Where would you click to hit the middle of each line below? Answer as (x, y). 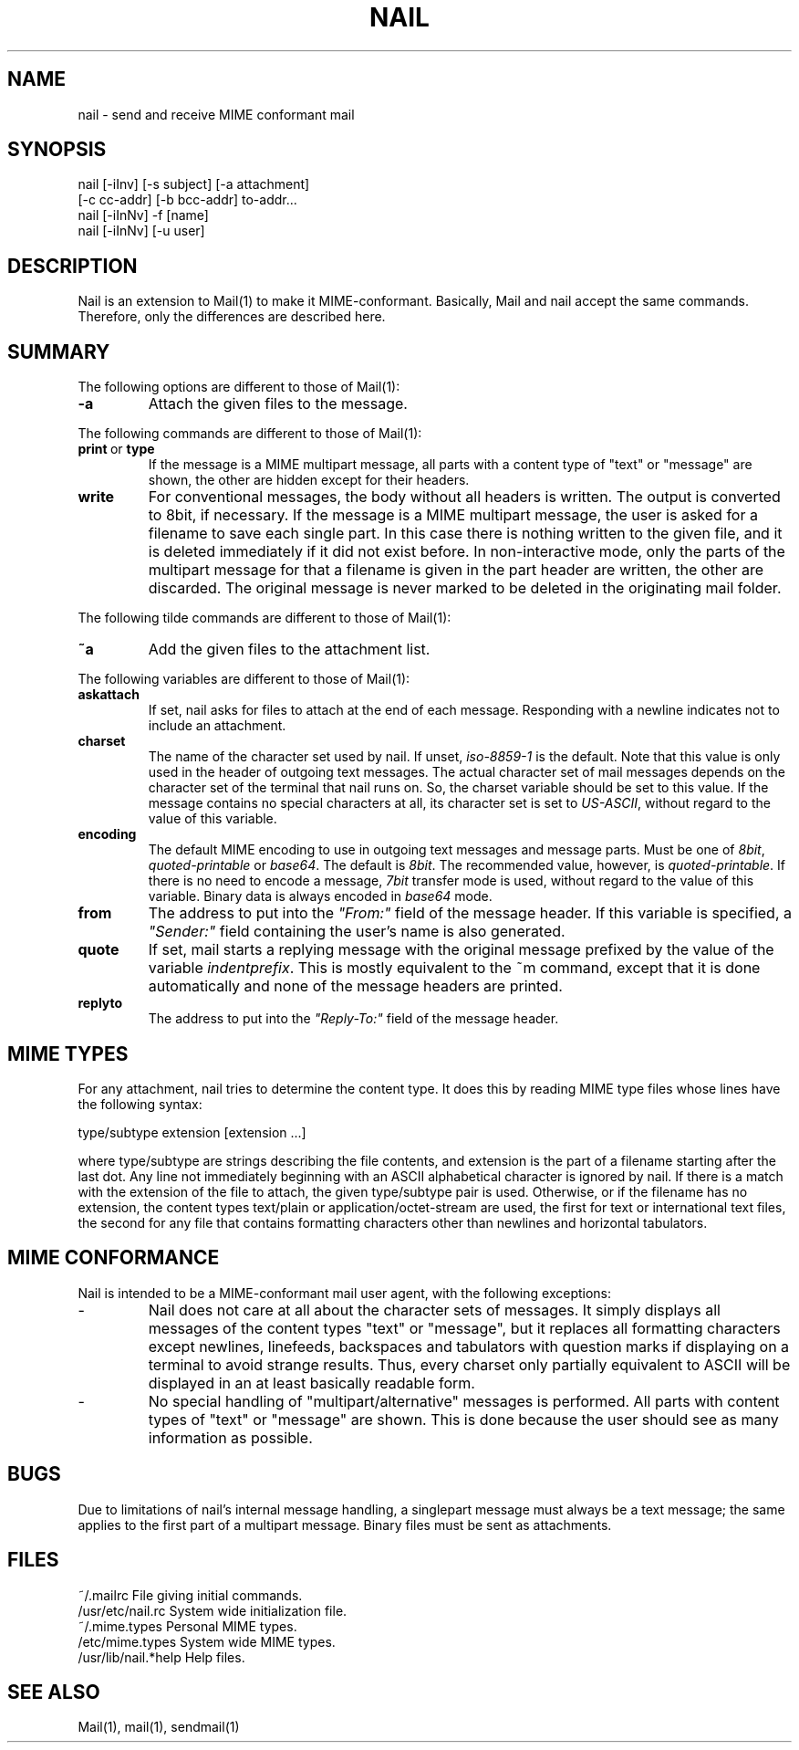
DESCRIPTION (73, 266)
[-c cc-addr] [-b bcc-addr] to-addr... (187, 200)
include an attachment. (217, 726)
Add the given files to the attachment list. (289, 650)
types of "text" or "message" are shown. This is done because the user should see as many (463, 1419)
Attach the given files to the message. (278, 404)
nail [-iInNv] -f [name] (143, 215)
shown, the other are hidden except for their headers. (309, 480)
